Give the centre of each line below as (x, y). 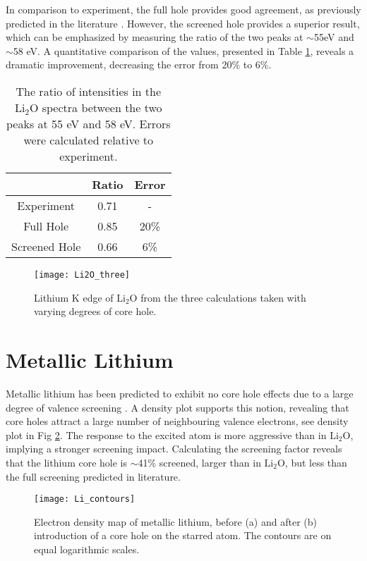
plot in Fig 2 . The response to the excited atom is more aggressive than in (166, 434)
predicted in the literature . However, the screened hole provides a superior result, (183, 23)
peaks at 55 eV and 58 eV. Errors (89, 123)
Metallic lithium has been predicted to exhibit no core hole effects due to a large (180, 393)
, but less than (316, 462)
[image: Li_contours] (85, 499)
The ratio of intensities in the (89, 91)
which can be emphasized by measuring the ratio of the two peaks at (155, 37)
